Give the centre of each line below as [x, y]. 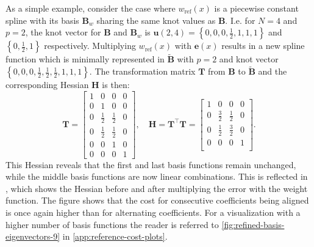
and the [273, 71]
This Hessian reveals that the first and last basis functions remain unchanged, [151, 164]
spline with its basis [42, 20]
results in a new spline [263, 46]
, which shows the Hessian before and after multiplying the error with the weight [157, 188]
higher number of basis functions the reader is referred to [112, 224]
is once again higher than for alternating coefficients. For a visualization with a [153, 212]
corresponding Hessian [47, 85]
